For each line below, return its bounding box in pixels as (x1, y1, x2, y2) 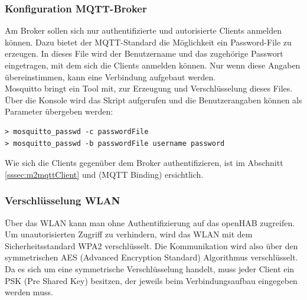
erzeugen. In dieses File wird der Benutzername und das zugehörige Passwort (5, 47, 283, 60)
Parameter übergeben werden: (5, 105, 113, 118)
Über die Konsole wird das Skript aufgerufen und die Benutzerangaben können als (5, 93, 302, 106)
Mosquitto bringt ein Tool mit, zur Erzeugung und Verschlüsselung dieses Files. (5, 82, 293, 94)
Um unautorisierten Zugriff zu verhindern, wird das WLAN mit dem (5, 228, 253, 240)
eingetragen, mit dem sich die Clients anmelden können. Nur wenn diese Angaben (5, 59, 301, 71)
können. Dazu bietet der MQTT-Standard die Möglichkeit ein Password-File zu (5, 35, 292, 48)
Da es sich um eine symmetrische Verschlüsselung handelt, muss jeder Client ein (5, 262, 295, 275)
